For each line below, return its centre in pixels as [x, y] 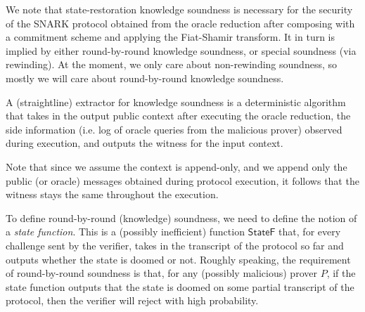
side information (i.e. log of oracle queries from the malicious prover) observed [174, 129]
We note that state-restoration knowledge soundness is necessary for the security [179, 9]
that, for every [310, 232]
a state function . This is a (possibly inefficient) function [125, 232]
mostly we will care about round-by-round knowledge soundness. [145, 78]
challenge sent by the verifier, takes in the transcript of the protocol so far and [175, 245]
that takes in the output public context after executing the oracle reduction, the [178, 116]
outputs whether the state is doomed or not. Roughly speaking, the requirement [178, 259]
